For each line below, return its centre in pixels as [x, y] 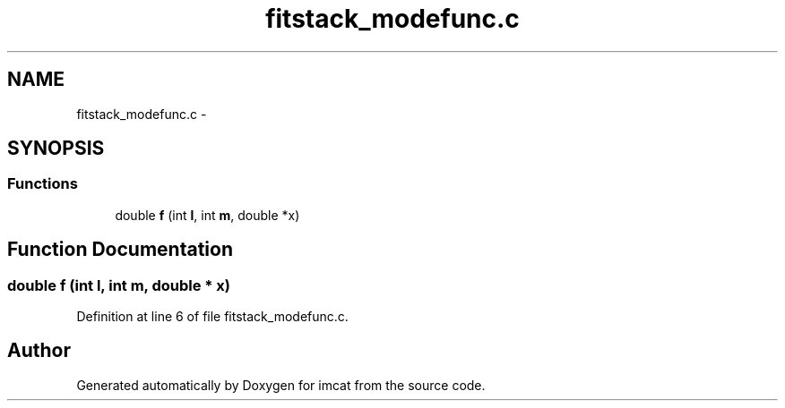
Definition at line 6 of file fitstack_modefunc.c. [212, 317]
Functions [43, 184]
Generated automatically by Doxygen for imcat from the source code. [281, 385]
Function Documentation [120, 250]
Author [39, 351]
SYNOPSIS [56, 149]
